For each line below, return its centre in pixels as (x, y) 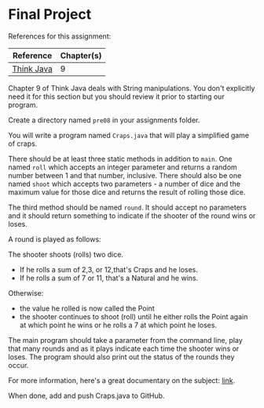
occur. (18, 365)
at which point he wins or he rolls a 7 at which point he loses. (118, 325)
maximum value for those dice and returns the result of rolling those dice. (127, 192)
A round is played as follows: (55, 239)
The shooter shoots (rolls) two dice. (66, 254)
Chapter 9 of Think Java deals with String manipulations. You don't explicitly (132, 88)
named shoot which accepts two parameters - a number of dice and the (125, 184)
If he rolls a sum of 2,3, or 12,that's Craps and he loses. (109, 269)
